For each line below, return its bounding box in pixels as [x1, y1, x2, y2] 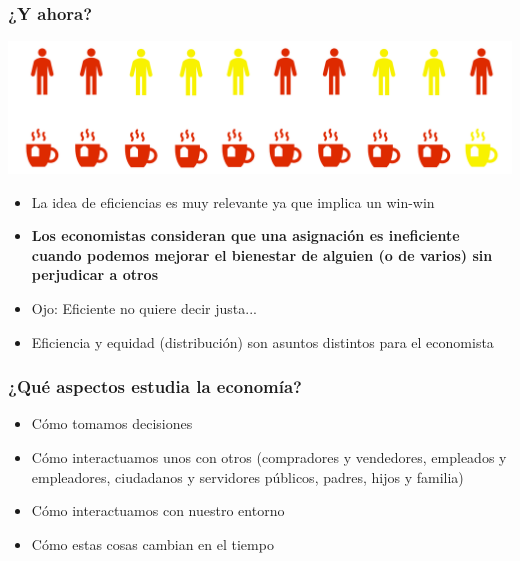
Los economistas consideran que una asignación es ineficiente [31, 225, 460, 246]
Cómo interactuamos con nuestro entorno [31, 500, 285, 521]
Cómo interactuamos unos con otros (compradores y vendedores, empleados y [31, 447, 507, 468]
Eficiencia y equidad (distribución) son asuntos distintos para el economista [31, 331, 494, 352]
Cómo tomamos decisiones [31, 413, 193, 434]
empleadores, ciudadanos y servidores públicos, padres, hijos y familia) [31, 466, 464, 487]
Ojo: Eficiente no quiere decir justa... [31, 298, 257, 319]
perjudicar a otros [31, 264, 158, 285]
